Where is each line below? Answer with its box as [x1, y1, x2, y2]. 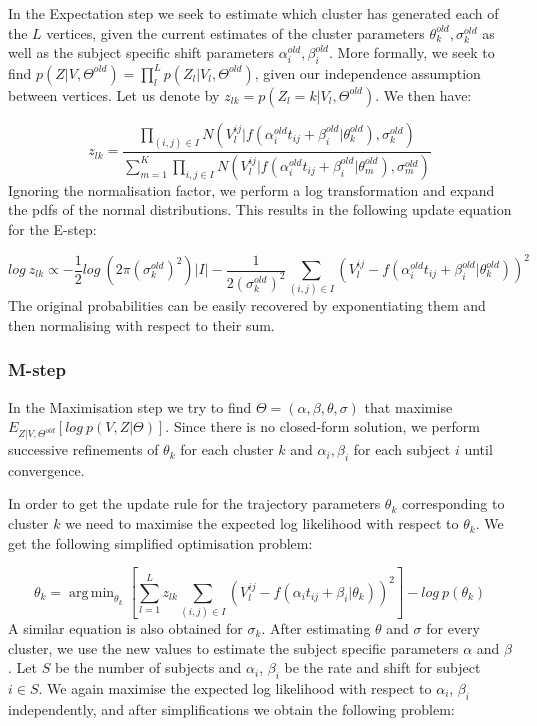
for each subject [353, 439, 451, 460]
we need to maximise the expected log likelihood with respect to [65, 513, 459, 534]
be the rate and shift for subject [284, 657, 481, 678]
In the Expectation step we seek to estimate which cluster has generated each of [8, 3, 499, 23]
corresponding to [401, 493, 505, 514]
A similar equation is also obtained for [8, 617, 243, 638]
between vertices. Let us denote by [8, 84, 220, 105]
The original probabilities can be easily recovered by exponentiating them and [8, 295, 486, 316]
